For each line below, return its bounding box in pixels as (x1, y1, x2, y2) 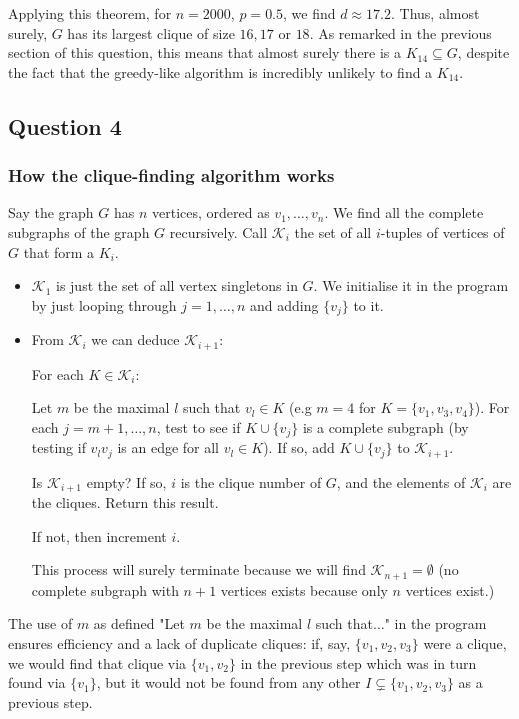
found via (8, 672, 66, 693)
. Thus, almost (390, 3, 480, 23)
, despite (457, 42, 510, 63)
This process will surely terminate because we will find (31, 559, 366, 580)
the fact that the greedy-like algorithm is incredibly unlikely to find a (8, 61, 433, 82)
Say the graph (8, 202, 94, 223)
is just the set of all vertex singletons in (56, 275, 298, 296)
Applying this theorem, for (8, 3, 172, 23)
